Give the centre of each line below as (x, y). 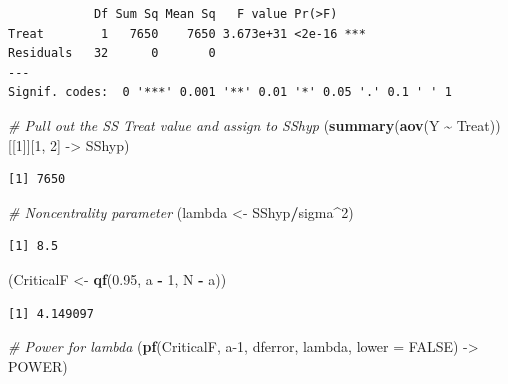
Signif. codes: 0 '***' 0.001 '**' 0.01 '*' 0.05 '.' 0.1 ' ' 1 (230, 92)
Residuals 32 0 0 (112, 53)
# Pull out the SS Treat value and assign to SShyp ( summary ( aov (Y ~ (230, 124)
